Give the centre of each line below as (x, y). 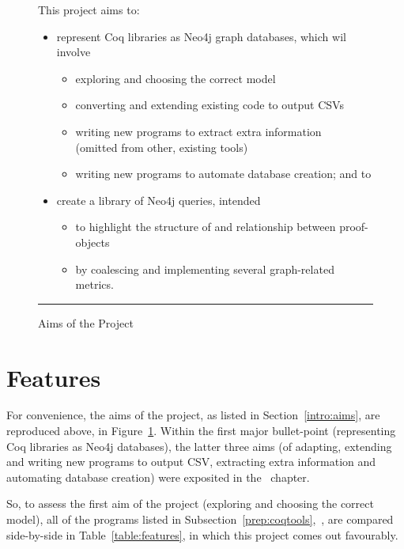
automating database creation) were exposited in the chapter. (158, 477)
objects (93, 242)
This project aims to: (89, 9)
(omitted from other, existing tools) (162, 147)
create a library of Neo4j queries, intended (159, 200)
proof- (354, 227)
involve (74, 52)
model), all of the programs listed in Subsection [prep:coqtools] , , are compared (200, 519)
